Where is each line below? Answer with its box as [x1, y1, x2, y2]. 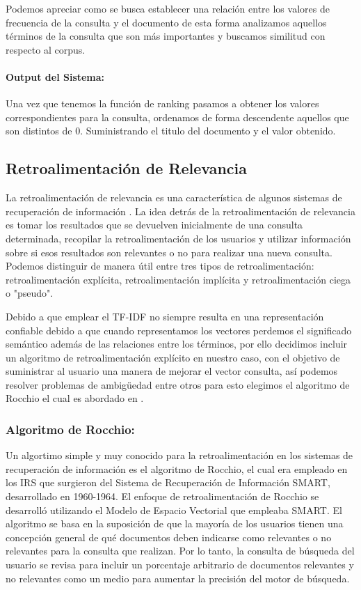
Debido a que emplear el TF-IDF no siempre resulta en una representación [6, 309, 324, 323]
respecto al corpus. [6, 42, 86, 56]
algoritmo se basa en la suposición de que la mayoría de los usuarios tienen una [6, 516, 344, 531]
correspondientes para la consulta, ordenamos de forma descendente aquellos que [6, 109, 349, 124]
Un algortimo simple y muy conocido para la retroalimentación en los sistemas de [6, 448, 353, 463]
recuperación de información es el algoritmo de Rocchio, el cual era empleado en [6, 461, 348, 476]
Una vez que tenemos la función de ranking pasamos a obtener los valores [6, 96, 319, 111]
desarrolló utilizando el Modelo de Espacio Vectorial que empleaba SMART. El [6, 502, 342, 517]
